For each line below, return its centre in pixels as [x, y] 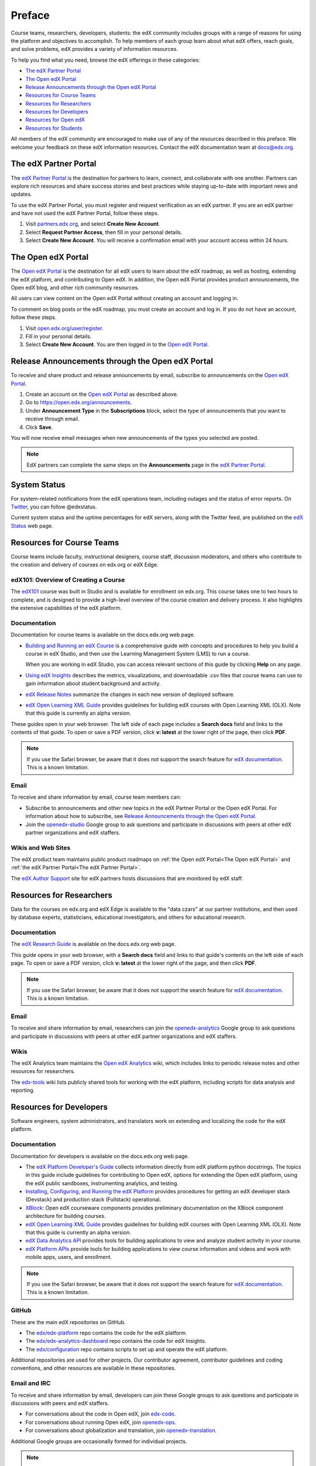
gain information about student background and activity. [93, 684]
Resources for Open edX [55, 120]
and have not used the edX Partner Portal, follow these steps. [85, 213]
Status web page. [32, 525]
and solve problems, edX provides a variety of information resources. [95, 49]
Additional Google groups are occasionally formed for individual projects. [99, 1441]
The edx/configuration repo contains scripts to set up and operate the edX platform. [127, 1349]
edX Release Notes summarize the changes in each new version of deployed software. [130, 694]
